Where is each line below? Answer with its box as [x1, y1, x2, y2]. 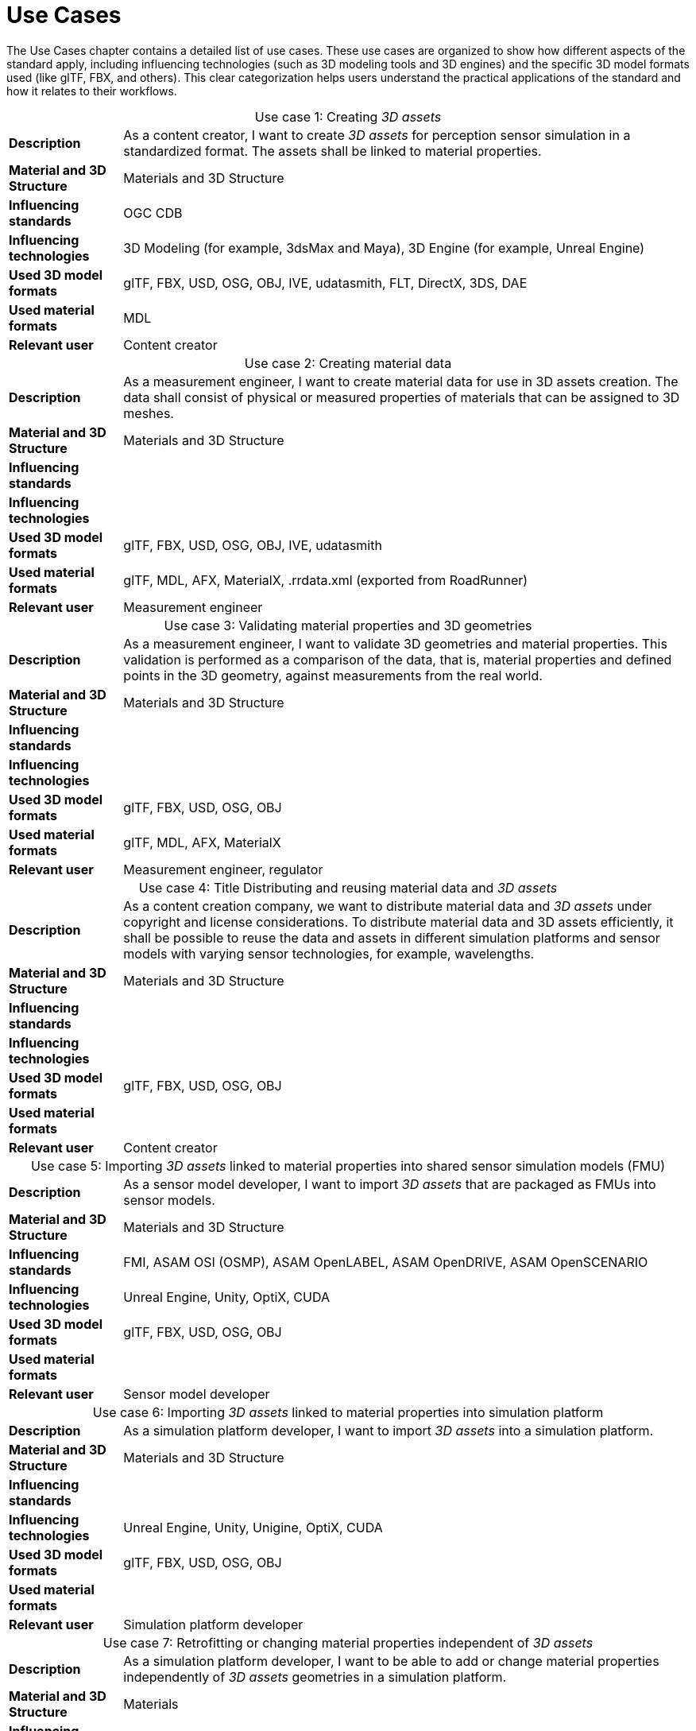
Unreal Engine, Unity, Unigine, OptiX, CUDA [123, 1519, 383, 1535]
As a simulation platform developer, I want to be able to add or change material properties [123, 1652, 659, 1669]
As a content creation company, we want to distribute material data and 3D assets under [123, 897, 652, 914]
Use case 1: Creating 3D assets [254, 108, 442, 125]
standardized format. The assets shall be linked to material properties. [123, 142, 542, 159]
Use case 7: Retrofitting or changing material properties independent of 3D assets [102, 1634, 594, 1651]
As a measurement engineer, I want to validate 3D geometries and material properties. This [123, 635, 667, 652]
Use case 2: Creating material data [244, 354, 452, 371]
